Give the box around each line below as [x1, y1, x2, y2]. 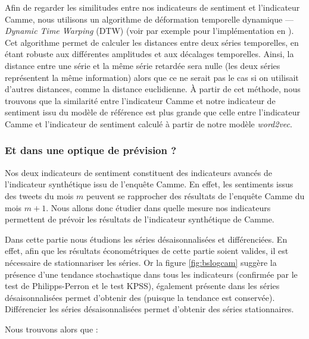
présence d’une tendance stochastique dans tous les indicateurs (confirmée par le [5, 268, 298, 280]
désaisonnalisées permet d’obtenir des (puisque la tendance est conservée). [5, 291, 275, 303]
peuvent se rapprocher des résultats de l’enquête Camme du [86, 189, 305, 202]
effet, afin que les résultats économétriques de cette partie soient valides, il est [5, 244, 289, 257]
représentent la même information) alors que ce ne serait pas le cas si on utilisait [5, 71, 299, 83]
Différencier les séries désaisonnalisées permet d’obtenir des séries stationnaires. [5, 303, 294, 315]
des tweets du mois [5, 189, 74, 202]
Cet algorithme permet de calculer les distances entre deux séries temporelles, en [5, 36, 299, 48]
